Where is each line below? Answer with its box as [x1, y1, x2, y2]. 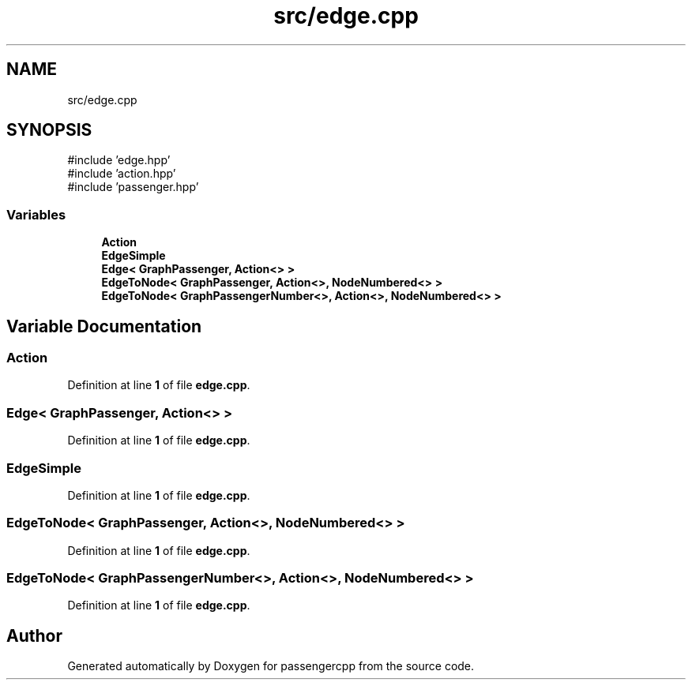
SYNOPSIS [6, 120, 92, 141]
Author [6, 625, 62, 646]
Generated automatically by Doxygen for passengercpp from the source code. [67, 659, 475, 673]
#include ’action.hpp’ [67, 167, 176, 181]
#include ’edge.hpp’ [67, 153, 171, 167]
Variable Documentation [6, 316, 202, 336]
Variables [6, 206, 66, 223]
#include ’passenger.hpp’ [67, 180, 199, 194]
